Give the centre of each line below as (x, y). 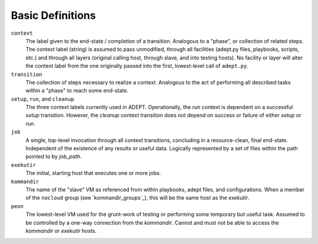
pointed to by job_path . (54, 157)
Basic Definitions (54, 15)
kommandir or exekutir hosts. (61, 230)
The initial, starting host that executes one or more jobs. (93, 173)
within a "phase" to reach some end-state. (77, 91)
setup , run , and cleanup (43, 99)
